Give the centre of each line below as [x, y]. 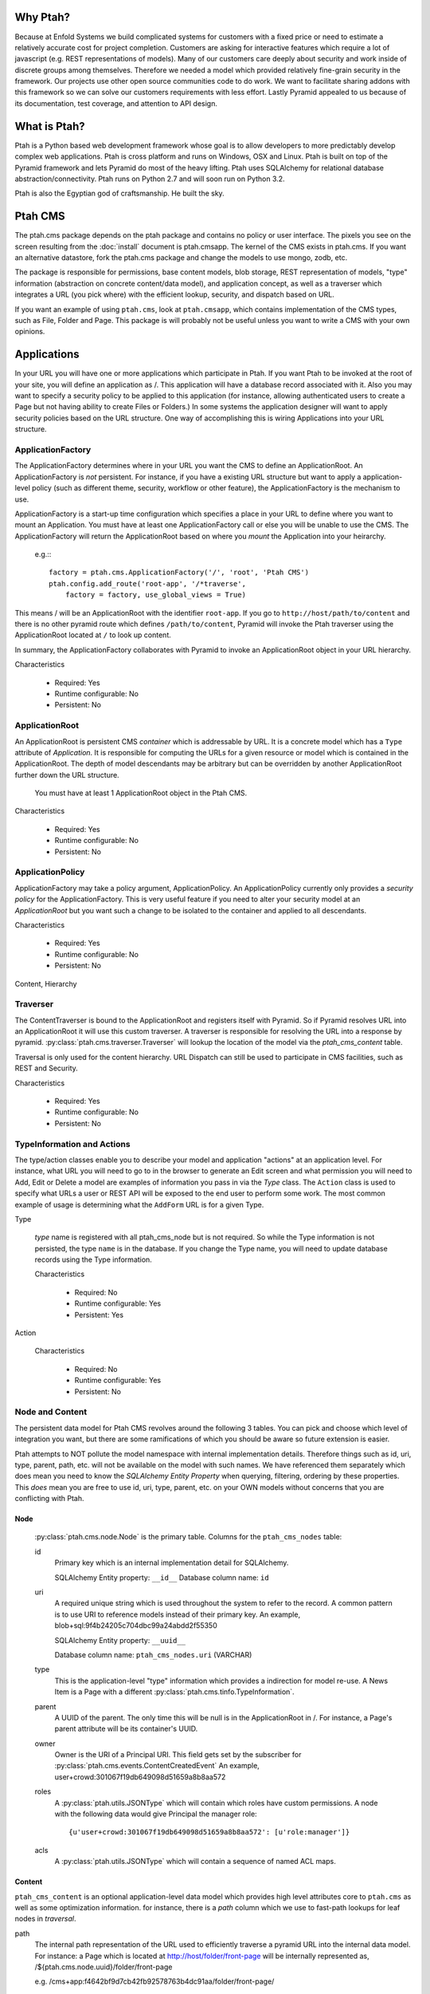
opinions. [30, 332]
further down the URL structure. [67, 774]
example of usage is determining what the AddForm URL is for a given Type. [139, 1204]
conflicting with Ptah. [49, 1499]
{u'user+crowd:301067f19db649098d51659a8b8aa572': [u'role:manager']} [209, 1832]
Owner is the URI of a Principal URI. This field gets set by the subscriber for [178, 1755]
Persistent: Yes [99, 1314]
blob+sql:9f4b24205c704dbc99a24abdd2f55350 [136, 1626]
